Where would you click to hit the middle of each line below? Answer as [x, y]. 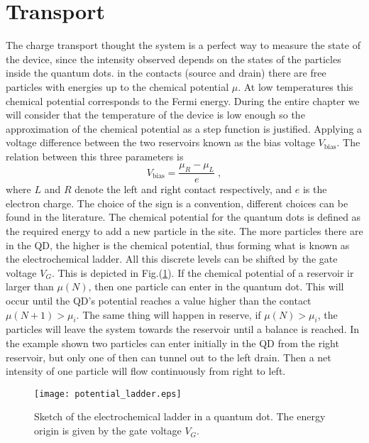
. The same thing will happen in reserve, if [169, 314]
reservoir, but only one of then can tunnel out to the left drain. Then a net [169, 357]
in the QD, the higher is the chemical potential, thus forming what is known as [178, 245]
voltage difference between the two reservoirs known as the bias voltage [160, 142]
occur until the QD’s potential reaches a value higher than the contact [159, 301]
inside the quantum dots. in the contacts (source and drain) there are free [166, 73]
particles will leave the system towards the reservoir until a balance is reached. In [183, 329]
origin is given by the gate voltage [108, 431]
